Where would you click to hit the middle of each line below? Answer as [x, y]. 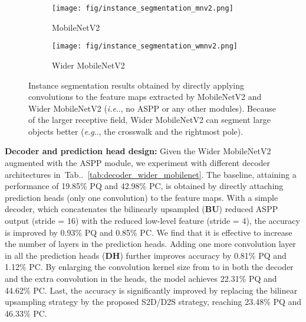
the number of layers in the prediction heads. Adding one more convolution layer [150, 244]
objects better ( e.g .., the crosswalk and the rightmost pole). [136, 131]
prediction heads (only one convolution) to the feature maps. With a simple [142, 197]
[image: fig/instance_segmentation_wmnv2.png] [145, 46]
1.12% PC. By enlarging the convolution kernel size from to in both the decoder [149, 267]
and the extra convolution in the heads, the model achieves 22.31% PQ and [141, 278]
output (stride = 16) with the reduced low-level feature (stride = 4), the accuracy [152, 221]
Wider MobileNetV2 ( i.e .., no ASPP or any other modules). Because [152, 108]
